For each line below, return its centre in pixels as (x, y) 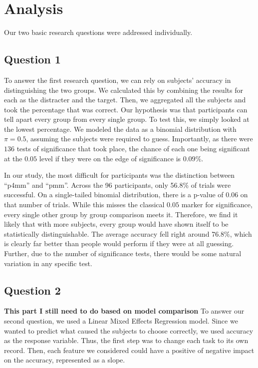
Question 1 (32, 59)
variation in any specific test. (48, 263)
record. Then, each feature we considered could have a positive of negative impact (129, 350)
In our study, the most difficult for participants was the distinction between (120, 175)
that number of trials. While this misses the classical (84, 204)
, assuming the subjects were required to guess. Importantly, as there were (139, 139)
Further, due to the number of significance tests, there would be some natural (123, 253)
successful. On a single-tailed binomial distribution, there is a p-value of (114, 194)
